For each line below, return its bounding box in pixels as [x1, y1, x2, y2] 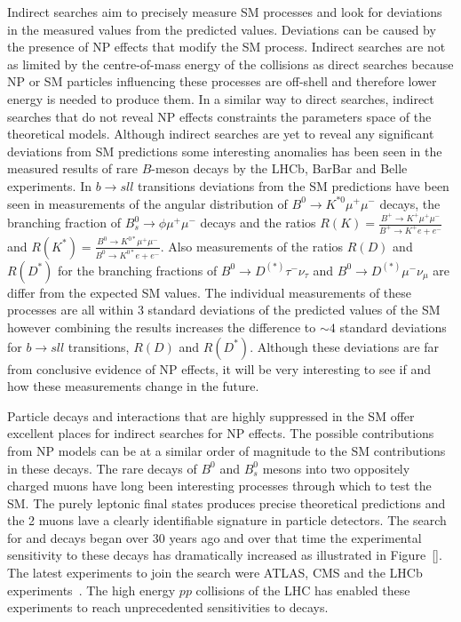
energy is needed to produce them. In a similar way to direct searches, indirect [7, 89, 434, 108]
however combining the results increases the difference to [7, 317, 316, 336]
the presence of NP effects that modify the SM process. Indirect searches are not [7, 37, 446, 56]
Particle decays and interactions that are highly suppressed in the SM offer [7, 406, 415, 425]
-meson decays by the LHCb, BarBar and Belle [151, 159, 408, 178]
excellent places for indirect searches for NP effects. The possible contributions [7, 424, 434, 443]
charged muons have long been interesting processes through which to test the [7, 476, 432, 495]
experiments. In [7, 176, 92, 195]
